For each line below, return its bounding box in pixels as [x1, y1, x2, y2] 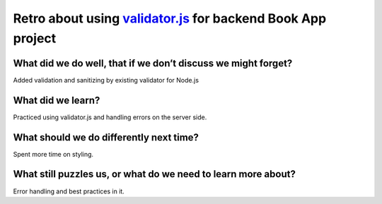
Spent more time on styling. [13, 150, 94, 158]
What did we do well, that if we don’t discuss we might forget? [13, 57, 293, 69]
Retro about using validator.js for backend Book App [13, 11, 327, 26]
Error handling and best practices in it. [13, 187, 125, 196]
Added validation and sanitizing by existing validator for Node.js [13, 76, 199, 84]
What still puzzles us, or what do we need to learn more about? [13, 168, 296, 180]
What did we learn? [13, 94, 100, 106]
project [13, 30, 57, 46]
